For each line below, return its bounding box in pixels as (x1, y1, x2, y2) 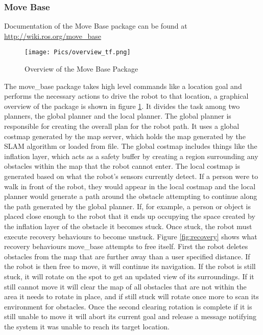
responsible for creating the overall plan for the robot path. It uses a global (4, 121, 240, 131)
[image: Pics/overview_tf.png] (25, 49, 131, 56)
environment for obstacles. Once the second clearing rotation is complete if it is (4, 301, 252, 311)
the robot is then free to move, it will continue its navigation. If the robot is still (4, 261, 256, 272)
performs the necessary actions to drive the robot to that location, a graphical (4, 91, 249, 101)
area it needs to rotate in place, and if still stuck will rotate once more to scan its (4, 291, 259, 302)
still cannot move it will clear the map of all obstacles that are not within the (4, 281, 247, 292)
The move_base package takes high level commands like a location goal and (4, 80, 242, 91)
